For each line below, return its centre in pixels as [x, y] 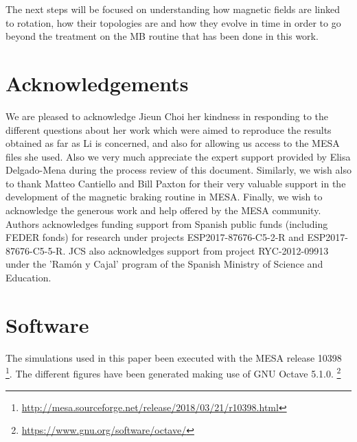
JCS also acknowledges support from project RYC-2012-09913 [198, 250]
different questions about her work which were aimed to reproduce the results [169, 129]
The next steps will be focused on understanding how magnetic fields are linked [173, 9]
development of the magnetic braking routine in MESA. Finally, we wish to [164, 197]
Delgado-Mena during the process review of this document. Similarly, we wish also [178, 170]
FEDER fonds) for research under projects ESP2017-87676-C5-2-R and [155, 237]
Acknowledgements [97, 83]
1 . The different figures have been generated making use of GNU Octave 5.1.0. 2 [173, 372]
